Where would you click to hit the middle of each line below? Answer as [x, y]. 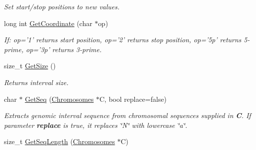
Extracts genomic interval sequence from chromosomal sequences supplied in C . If [128, 115]
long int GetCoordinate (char [48, 23]
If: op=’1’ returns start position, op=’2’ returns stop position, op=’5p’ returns [123, 40]
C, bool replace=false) [133, 99]
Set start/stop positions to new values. [62, 6]
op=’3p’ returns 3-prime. [64, 49]
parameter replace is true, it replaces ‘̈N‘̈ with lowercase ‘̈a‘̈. [96, 125]
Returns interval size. [36, 82]
